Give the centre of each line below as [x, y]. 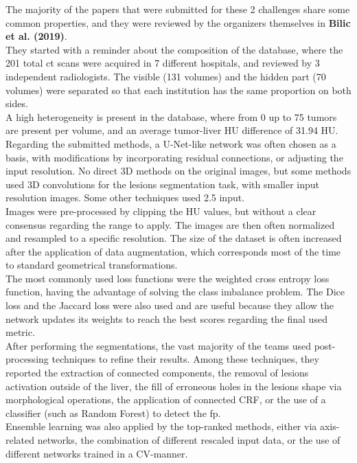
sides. [17, 103]
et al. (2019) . [36, 36]
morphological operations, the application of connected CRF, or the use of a [166, 399]
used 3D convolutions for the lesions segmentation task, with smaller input [162, 184]
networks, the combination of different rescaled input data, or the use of [189, 440]
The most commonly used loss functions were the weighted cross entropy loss [168, 278]
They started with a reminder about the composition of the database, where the [174, 49]
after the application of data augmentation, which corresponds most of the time [173, 251]
